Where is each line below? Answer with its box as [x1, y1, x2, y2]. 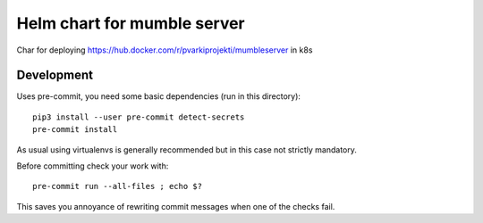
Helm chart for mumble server [16, 13, 245, 33]
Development [16, 68, 94, 83]
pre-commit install [32, 125, 118, 135]
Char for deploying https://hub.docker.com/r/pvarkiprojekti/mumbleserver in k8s [16, 45, 313, 55]
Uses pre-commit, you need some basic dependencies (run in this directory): [16, 91, 301, 102]
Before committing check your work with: [16, 161, 169, 171]
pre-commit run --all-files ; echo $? [32, 181, 203, 192]
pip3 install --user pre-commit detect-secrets [32, 111, 245, 122]
